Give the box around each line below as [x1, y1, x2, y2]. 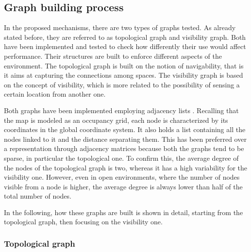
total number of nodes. [4, 191, 71, 201]
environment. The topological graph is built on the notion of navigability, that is [4, 60, 244, 70]
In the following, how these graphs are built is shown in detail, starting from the [4, 207, 243, 217]
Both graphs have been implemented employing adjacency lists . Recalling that [4, 105, 239, 115]
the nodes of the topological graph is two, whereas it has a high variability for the [4, 162, 247, 172]
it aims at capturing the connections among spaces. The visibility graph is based [4, 70, 243, 80]
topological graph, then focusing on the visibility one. [4, 217, 163, 227]
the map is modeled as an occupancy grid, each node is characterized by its [4, 115, 228, 125]
